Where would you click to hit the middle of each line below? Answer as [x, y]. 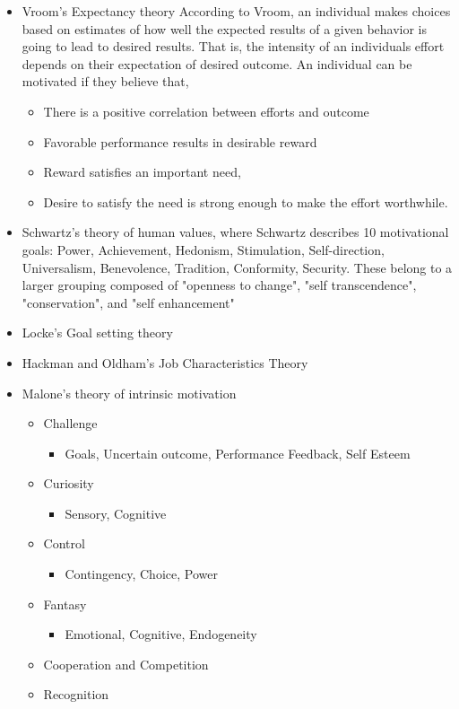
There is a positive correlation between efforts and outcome [206, 111]
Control [64, 543]
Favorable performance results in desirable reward [180, 141]
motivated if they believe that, [105, 81]
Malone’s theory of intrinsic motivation [129, 393]
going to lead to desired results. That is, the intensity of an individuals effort [233, 46]
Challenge [70, 423]
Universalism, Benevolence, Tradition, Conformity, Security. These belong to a [237, 267]
